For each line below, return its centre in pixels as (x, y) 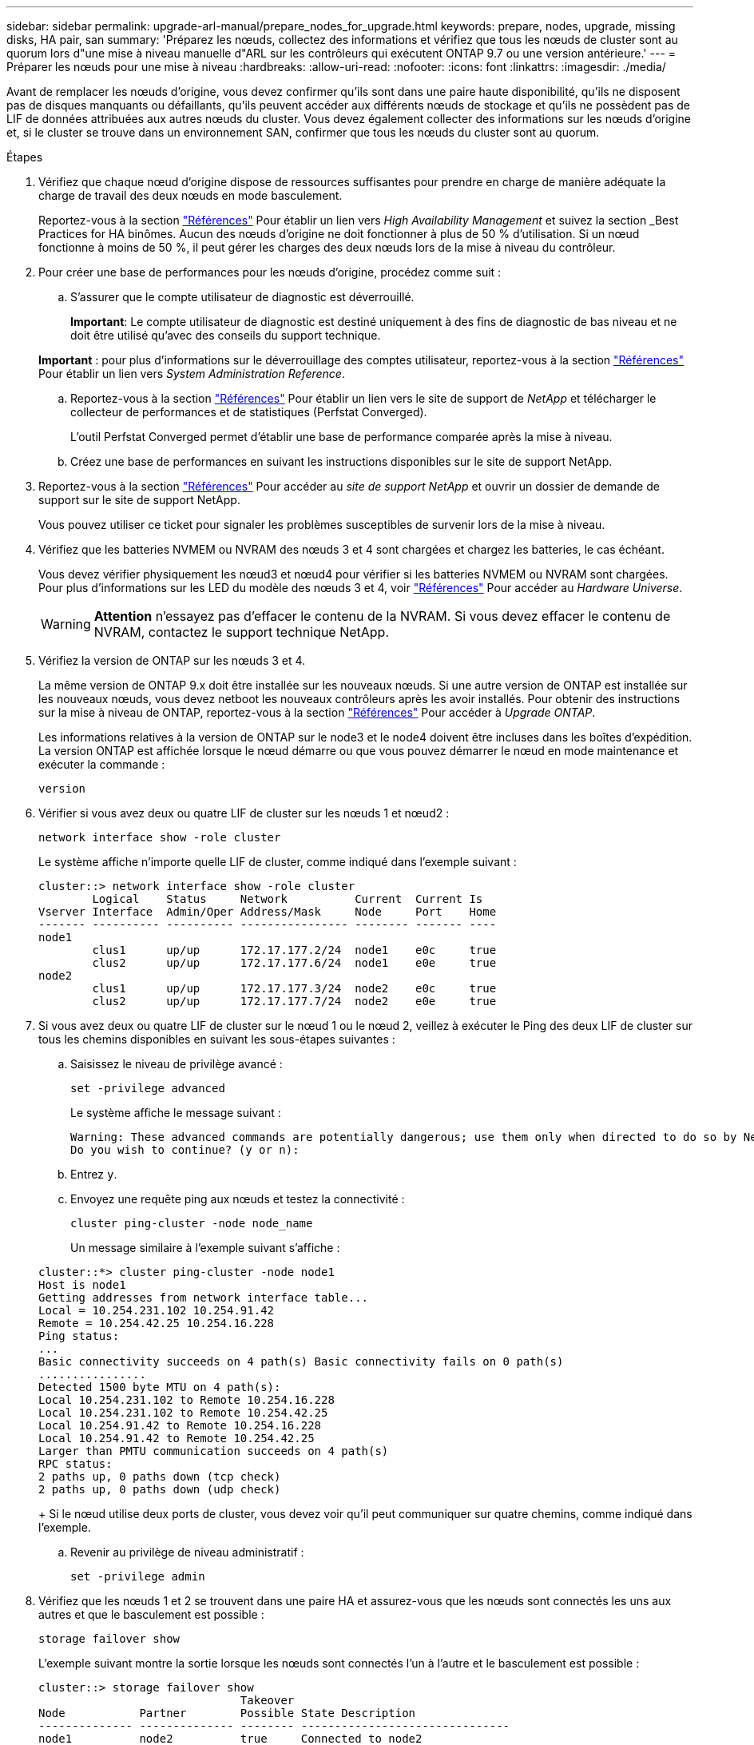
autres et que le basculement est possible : (151, 1614)
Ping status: (79, 1336)
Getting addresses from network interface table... (204, 1298)
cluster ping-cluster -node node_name (192, 1223)
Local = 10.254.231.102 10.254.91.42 (157, 1310)
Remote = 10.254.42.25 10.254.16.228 (157, 1323)
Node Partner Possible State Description (227, 1713)
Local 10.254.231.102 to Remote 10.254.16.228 (187, 1400)
